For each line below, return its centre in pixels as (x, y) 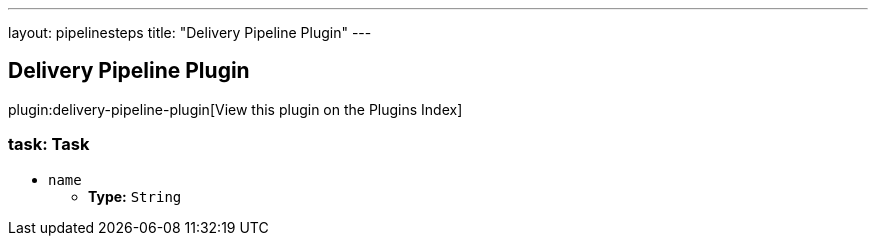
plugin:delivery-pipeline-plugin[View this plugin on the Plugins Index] (235, 109)
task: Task (49, 144)
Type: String (135, 196)
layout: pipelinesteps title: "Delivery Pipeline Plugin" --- (190, 32)
